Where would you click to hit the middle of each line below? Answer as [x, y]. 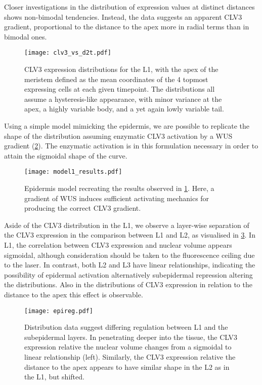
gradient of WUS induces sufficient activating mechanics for [117, 198]
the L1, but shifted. [54, 377]
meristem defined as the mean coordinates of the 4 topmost [116, 79]
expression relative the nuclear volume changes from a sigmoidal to [128, 347]
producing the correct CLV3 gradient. [83, 208]
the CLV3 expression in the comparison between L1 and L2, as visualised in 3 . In [130, 235]
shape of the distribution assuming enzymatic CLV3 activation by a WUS [118, 136]
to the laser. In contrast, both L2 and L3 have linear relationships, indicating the [130, 265]
